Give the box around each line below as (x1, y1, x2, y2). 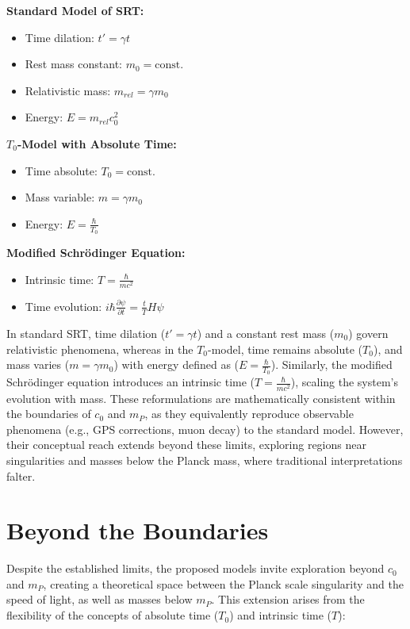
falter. (6, 467, 36, 484)
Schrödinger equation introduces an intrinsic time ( (6, 374, 255, 390)
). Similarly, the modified (270, 356, 393, 373)
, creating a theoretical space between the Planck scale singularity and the (43, 575, 404, 592)
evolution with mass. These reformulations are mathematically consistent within (6, 389, 396, 406)
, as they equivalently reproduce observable (144, 405, 354, 422)
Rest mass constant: (25, 56, 122, 72)
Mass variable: (25, 189, 95, 205)
